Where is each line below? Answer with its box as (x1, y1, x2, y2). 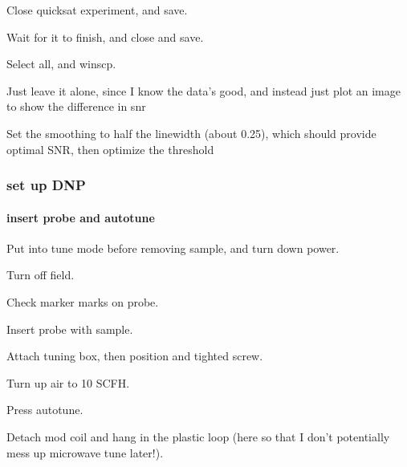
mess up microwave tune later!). (6, 444, 164, 461)
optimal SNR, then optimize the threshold (6, 140, 214, 157)
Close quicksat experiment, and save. (6, 2, 188, 18)
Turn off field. (6, 266, 75, 283)
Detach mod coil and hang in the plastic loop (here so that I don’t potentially (6, 428, 390, 445)
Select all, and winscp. (6, 55, 116, 72)
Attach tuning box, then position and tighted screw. (6, 347, 263, 364)
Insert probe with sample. (6, 320, 133, 337)
